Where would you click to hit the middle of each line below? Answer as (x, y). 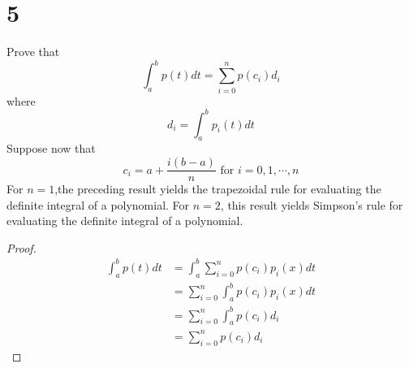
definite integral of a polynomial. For (98, 204)
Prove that (33, 52)
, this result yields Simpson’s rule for (312, 204)
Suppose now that (51, 148)
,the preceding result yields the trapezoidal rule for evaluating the (218, 189)
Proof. (22, 247)
